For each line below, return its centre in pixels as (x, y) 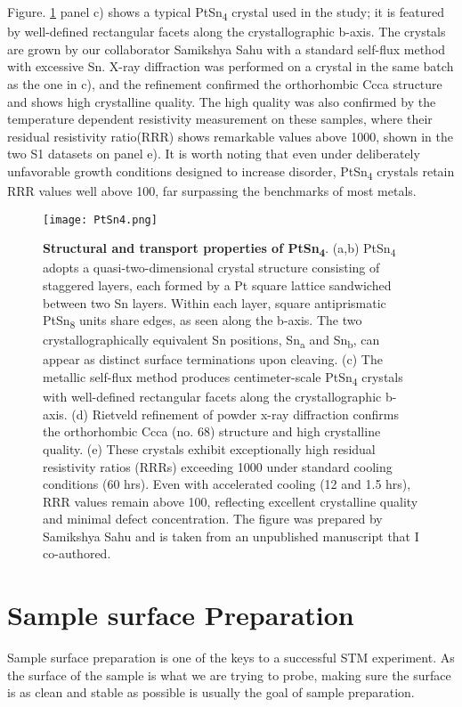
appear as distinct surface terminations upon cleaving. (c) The (213, 359)
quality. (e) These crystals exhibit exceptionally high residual (209, 448)
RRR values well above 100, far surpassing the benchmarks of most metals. (212, 191)
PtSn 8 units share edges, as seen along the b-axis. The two (203, 321)
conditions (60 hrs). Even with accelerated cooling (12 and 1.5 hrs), (227, 484)
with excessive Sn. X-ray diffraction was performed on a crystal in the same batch (231, 66)
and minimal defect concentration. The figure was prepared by (213, 519)
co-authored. (77, 553)
